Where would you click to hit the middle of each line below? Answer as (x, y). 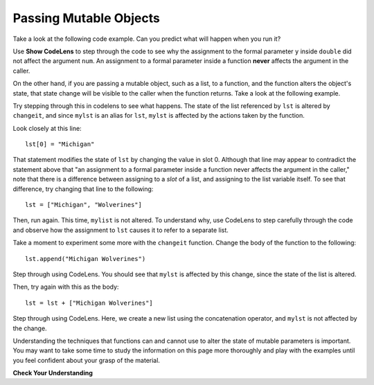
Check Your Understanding (53, 373)
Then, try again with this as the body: (66, 287)
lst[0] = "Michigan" (60, 144)
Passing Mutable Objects (87, 18)
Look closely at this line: (47, 128)
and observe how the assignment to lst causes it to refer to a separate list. (121, 230)
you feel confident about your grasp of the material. (87, 360)
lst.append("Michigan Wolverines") (86, 259)
